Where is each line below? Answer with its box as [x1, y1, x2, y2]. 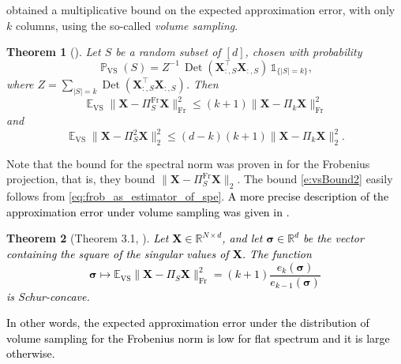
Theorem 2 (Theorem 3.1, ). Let [6, 230, 169, 246]
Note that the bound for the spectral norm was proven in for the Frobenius [6, 155, 370, 171]
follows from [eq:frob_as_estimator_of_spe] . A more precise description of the [6, 188, 389, 205]
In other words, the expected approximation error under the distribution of [6, 314, 369, 331]
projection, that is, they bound [6, 171, 156, 187]
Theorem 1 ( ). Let [6, 43, 101, 60]
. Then [186, 75, 219, 92]
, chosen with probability [245, 43, 362, 60]
